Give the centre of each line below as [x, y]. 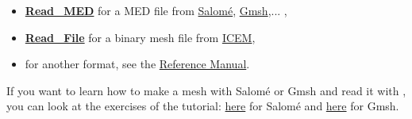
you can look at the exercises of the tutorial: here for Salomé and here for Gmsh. [203, 106]
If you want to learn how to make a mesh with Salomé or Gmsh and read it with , [206, 90]
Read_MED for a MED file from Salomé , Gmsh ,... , [156, 10]
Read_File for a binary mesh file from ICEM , [140, 37]
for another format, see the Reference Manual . [137, 64]
